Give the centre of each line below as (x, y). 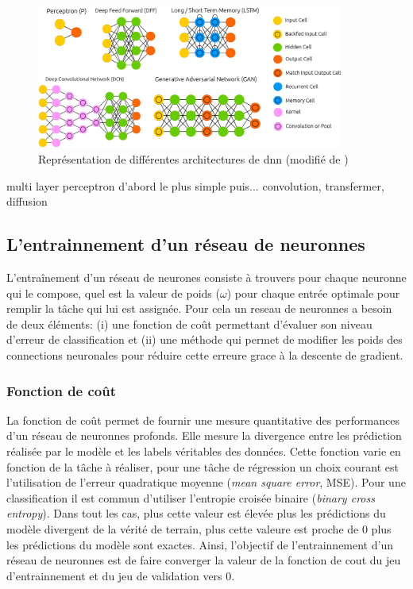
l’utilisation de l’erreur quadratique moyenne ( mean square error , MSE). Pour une (206, 482)
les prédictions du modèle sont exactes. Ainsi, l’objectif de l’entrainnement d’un (200, 544)
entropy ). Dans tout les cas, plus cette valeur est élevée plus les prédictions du (196, 513)
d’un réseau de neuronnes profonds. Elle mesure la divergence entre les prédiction (204, 435)
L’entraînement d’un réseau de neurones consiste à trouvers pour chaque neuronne (206, 277)
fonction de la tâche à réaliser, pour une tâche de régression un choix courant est (203, 466)
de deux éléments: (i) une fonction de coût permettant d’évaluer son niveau (189, 323)
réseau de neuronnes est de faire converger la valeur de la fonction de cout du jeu (204, 560)
